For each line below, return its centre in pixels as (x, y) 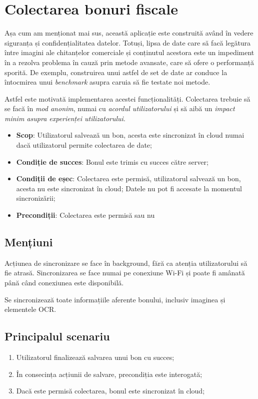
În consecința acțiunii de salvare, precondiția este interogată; (109, 374)
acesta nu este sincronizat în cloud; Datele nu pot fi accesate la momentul (129, 188)
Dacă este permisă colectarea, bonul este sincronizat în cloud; (110, 391)
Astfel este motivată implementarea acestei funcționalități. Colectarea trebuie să (127, 98)
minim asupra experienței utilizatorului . (65, 118)
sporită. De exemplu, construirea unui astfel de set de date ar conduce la (116, 72)
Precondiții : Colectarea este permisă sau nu (85, 215)
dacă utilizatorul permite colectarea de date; (84, 145)
